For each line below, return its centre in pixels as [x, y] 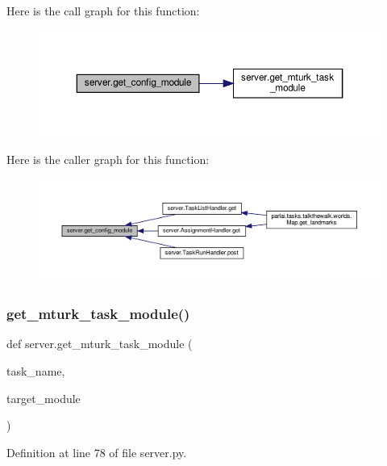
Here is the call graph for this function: [103, 10]
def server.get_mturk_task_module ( [100, 344]
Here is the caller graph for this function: [108, 160]
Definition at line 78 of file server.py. [97, 452]
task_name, [36, 370]
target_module [44, 398]
